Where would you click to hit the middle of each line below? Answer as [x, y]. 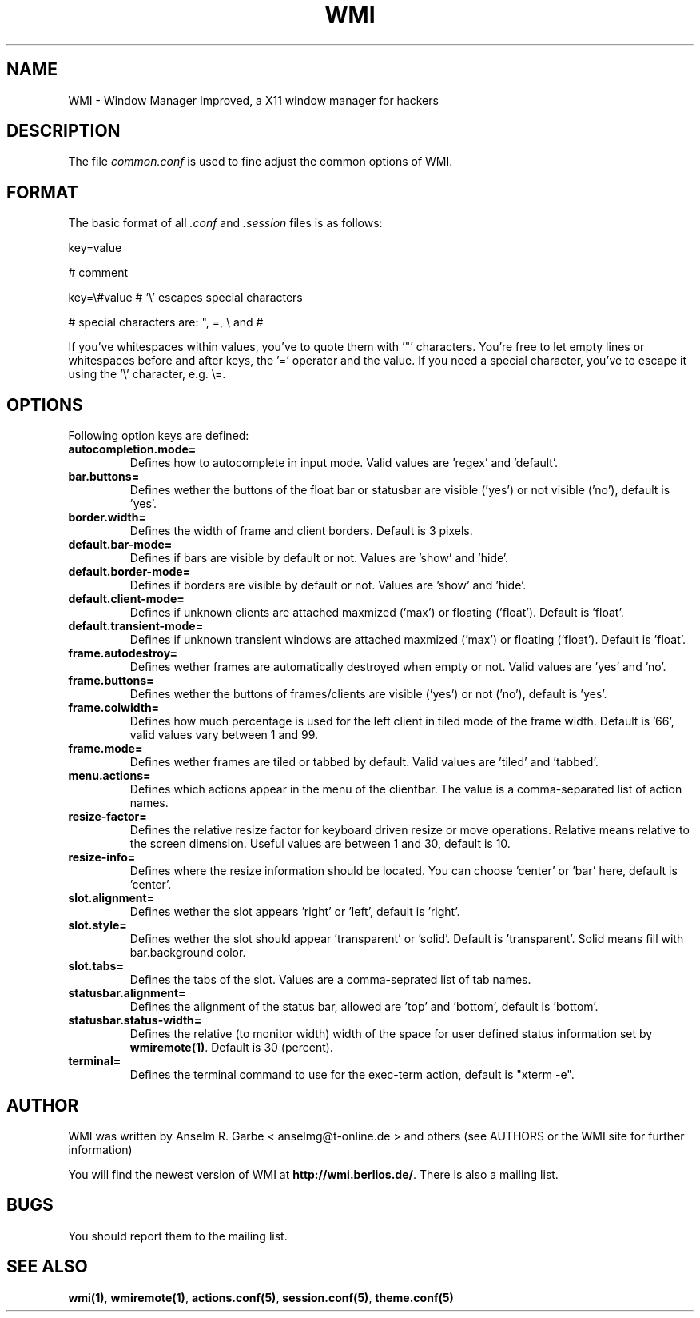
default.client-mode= [126, 599]
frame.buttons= [111, 681]
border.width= [107, 517]
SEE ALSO [47, 1267]
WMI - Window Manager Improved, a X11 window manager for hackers [253, 100]
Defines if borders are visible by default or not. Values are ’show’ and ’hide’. [328, 585]
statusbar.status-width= [135, 1020]
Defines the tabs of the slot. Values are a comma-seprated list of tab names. [330, 980]
